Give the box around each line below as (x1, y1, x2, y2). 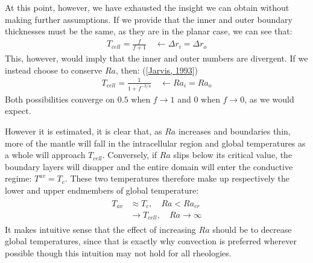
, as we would (244, 92, 294, 105)
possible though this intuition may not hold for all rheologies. (5, 246, 232, 259)
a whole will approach (5, 148, 86, 161)
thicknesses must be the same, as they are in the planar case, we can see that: (5, 25, 292, 37)
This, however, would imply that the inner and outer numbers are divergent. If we (5, 52, 308, 65)
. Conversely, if (102, 148, 157, 161)
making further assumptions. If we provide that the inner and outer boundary (5, 13, 292, 25)
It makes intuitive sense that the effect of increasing (5, 223, 196, 235)
